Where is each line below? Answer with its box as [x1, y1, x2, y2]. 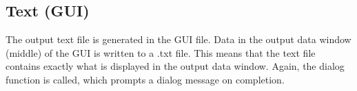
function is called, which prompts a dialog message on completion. [6, 72, 285, 86]
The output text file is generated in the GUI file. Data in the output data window [6, 32, 351, 47]
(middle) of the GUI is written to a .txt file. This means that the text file [6, 45, 316, 60]
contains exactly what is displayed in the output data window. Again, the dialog [6, 59, 345, 73]
